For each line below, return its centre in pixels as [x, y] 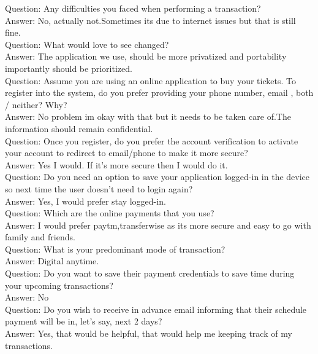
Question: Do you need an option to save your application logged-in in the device [157, 177]
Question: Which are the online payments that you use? [110, 213]
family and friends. [40, 237]
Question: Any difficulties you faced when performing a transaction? [133, 8]
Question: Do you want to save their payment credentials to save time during [150, 273]
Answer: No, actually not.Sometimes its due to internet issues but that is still [150, 20]
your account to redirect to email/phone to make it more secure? [127, 153]
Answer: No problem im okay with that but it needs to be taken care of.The [148, 116]
